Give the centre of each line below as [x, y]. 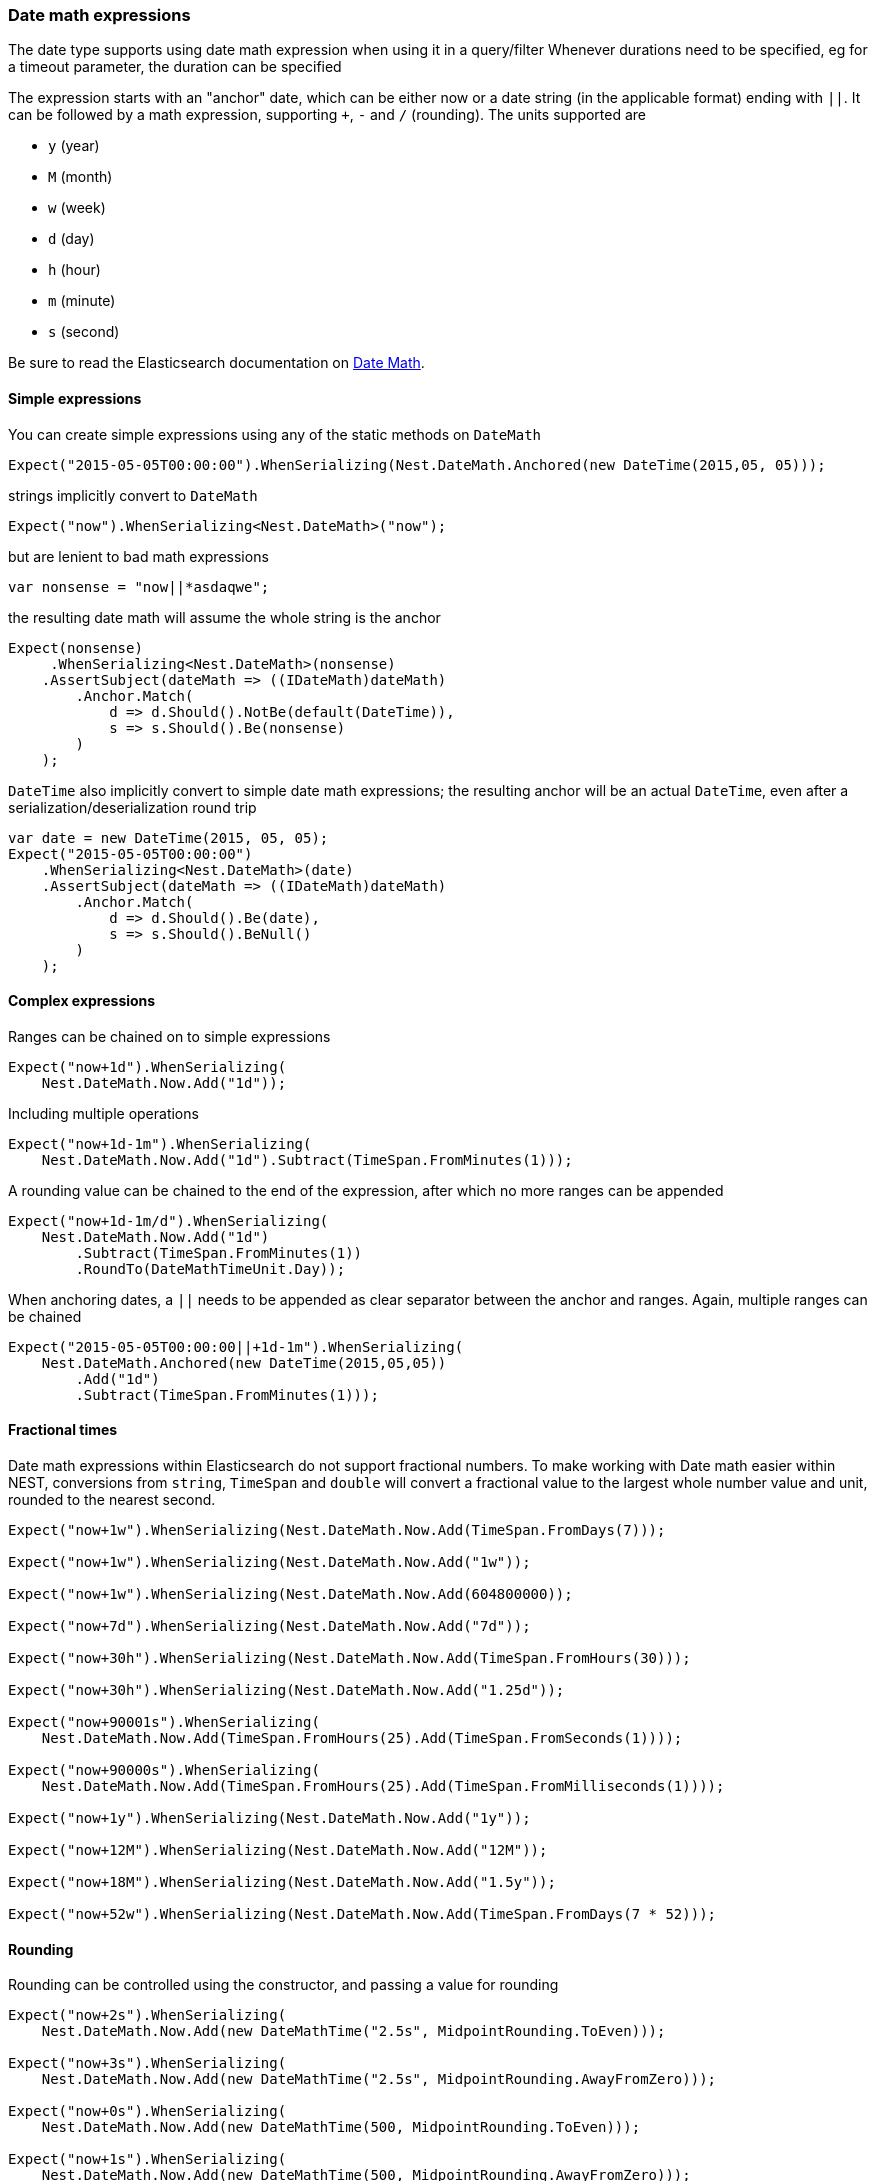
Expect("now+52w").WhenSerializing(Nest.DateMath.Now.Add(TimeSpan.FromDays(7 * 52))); [362, 1914]
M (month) [80, 177]
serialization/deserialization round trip [132, 807]
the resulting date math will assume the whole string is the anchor [224, 617]
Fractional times [63, 1430]
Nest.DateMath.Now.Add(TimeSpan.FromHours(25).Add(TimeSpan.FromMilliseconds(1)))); [383, 1786]
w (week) [77, 208]
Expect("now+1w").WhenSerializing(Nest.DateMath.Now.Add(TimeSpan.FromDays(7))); [337, 1530]
